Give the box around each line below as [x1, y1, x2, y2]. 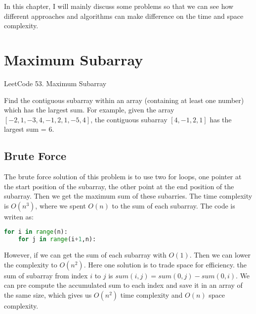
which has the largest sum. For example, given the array [4, 105, 174, 115]
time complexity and [120, 289, 183, 300]
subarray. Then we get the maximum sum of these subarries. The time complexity [4, 191, 253, 201]
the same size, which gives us [4, 289, 92, 300]
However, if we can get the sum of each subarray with [4, 250, 167, 260]
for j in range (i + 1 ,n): [18, 236, 96, 243]
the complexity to [4, 259, 57, 269]
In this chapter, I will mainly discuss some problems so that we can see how [4, 1, 234, 11]
